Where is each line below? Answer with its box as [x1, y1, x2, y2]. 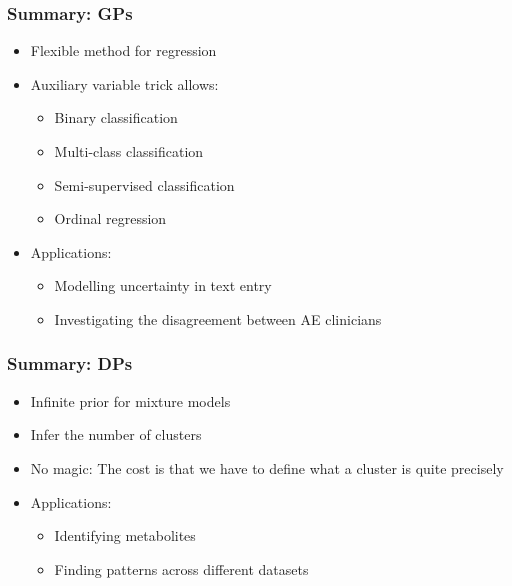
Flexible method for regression [30, 40, 217, 61]
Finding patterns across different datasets [54, 558, 309, 579]
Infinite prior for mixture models [30, 390, 231, 411]
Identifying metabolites [54, 525, 196, 546]
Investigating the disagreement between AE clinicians [54, 308, 382, 329]
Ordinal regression [54, 208, 167, 229]
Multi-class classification [54, 141, 204, 161]
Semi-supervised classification [54, 174, 235, 195]
